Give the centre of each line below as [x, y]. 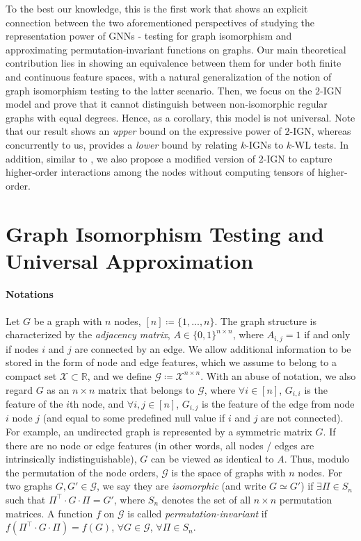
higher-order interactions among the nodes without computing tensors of [160, 172]
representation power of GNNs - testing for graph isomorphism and [149, 36]
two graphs [29, 486]
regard [19, 389]
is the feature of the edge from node [278, 403]
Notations [30, 294]
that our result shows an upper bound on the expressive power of [144, 131]
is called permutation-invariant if [198, 513]
